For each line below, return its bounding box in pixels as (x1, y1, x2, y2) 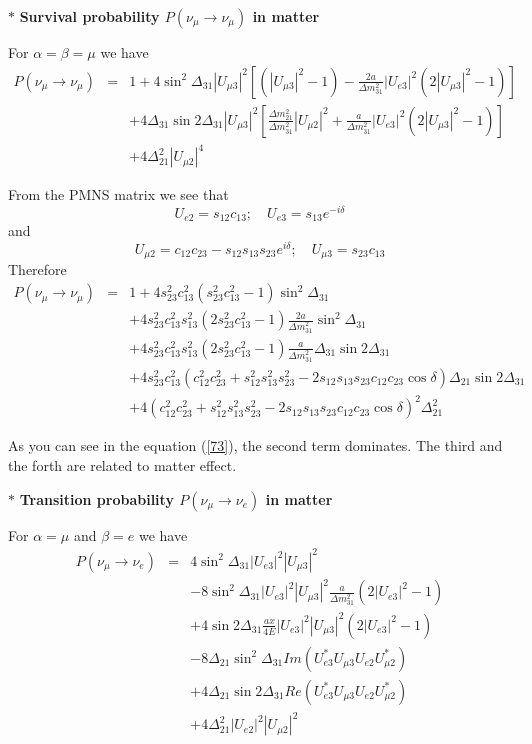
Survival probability (19, 6, 160, 26)
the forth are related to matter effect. (8, 455, 237, 476)
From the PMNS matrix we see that (8, 184, 229, 205)
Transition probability (19, 488, 174, 509)
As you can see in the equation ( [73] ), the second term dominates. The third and (8, 435, 503, 456)
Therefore (8, 259, 67, 280)
